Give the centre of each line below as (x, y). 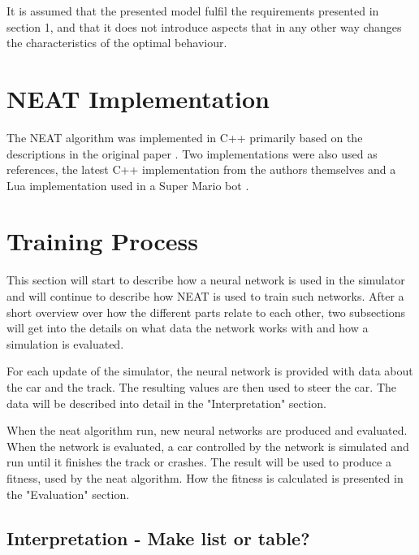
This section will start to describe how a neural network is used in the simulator (206, 280)
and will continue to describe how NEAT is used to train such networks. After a (205, 296)
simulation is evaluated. (65, 343)
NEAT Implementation (138, 98)
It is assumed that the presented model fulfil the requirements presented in (193, 11)
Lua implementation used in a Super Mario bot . (128, 185)
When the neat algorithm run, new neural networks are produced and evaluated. (207, 430)
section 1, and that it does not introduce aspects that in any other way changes (204, 26)
